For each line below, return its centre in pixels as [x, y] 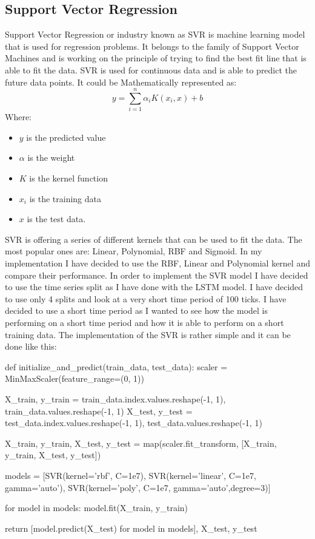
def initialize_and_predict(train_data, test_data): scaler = [116, 366]
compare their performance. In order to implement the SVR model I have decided [157, 275]
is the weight [51, 158]
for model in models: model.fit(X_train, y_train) [97, 508]
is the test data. [56, 219]
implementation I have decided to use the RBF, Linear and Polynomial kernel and [157, 263]
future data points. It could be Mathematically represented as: [121, 82]
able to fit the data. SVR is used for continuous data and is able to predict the [151, 69]
